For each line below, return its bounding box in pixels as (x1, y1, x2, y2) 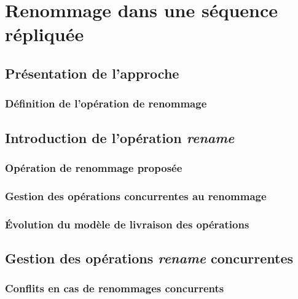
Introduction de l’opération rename (5, 128, 235, 147)
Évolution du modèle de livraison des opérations (5, 216, 249, 231)
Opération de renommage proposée (5, 160, 182, 175)
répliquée (5, 21, 84, 47)
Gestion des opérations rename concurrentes (5, 248, 294, 267)
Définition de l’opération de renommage (5, 96, 207, 111)
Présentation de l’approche (5, 63, 179, 82)
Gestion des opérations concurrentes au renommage (5, 188, 267, 203)
